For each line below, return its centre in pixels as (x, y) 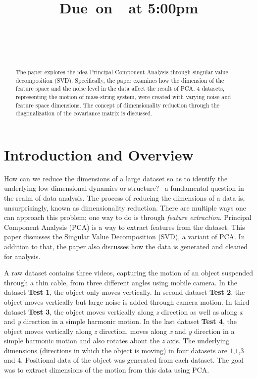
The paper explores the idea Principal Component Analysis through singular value (122, 72)
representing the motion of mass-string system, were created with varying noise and (123, 96)
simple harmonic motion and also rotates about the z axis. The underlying (117, 341)
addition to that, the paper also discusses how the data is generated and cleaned (126, 246)
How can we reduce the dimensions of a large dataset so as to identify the (116, 178)
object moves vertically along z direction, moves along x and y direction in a (119, 331)
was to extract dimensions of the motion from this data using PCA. (107, 370)
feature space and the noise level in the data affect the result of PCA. (105, 88)
